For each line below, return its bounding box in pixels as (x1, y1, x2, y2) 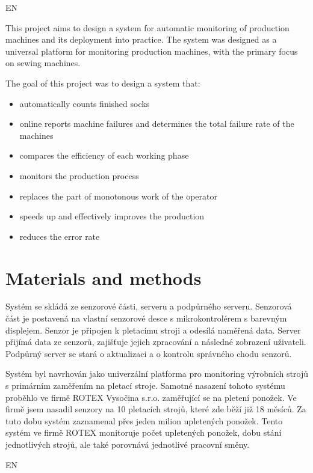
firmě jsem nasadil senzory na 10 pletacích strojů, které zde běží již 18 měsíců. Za (5, 403, 306, 415)
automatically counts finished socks (19, 97, 150, 109)
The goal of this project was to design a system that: (5, 76, 200, 89)
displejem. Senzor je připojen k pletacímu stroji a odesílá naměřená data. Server (5, 323, 301, 336)
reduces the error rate (19, 230, 100, 242)
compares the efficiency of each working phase (19, 149, 189, 162)
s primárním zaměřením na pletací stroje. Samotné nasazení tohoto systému (5, 379, 285, 391)
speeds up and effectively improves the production (19, 210, 205, 222)
